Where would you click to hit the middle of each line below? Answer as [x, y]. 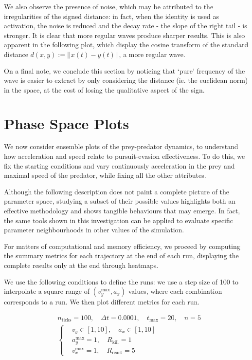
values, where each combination [175, 291]
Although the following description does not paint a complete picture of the [117, 191]
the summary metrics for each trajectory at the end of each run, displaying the [121, 256]
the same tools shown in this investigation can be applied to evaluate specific [118, 220]
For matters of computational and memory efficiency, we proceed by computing [122, 246]
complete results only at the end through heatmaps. [81, 265]
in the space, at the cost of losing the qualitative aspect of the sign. [104, 89]
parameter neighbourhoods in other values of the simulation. [94, 230]
